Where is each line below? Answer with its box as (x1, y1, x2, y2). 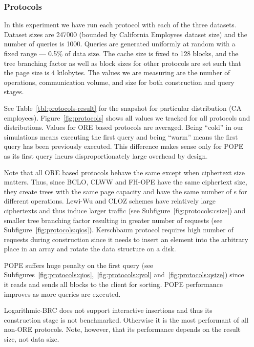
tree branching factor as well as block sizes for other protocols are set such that (4, 58, 241, 68)
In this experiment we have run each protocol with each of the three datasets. (4, 20, 236, 30)
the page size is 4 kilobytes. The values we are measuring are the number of (4, 67, 230, 78)
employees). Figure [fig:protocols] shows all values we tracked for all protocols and (4, 112, 250, 122)
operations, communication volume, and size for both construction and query (4, 77, 234, 87)
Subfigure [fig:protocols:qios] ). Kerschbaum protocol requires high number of (4, 225, 233, 235)
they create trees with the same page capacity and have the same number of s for (4, 186, 247, 196)
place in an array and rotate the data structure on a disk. (4, 244, 176, 254)
